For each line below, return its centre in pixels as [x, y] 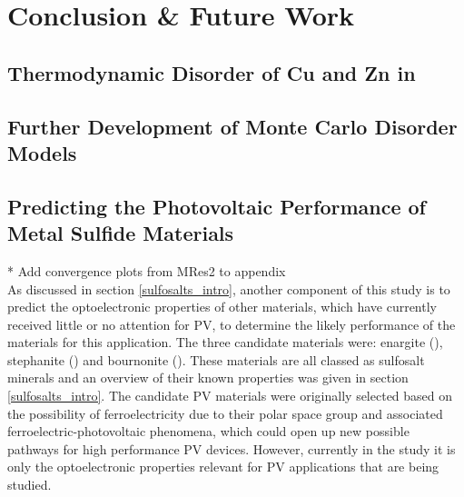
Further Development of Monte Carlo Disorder [232, 126]
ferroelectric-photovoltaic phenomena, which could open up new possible [208, 431]
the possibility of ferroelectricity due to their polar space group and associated [225, 413]
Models [42, 152]
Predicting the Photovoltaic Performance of [217, 206]
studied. [30, 485]
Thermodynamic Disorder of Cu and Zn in [212, 72]
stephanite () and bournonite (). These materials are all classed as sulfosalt [216, 359]
